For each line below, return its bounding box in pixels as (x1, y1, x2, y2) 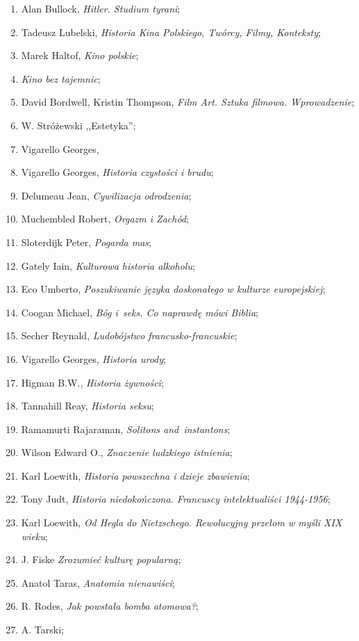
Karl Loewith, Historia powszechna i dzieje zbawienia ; (21, 468, 250, 482)
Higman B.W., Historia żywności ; (21, 375, 164, 389)
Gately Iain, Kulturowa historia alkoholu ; (21, 258, 195, 273)
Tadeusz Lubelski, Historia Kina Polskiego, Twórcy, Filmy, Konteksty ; (21, 24, 321, 39)
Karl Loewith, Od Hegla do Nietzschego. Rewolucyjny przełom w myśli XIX (21, 515, 342, 530)
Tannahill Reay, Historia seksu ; (21, 398, 154, 413)
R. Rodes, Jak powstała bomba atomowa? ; (21, 599, 199, 613)
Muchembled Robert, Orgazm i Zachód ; (21, 211, 189, 226)
